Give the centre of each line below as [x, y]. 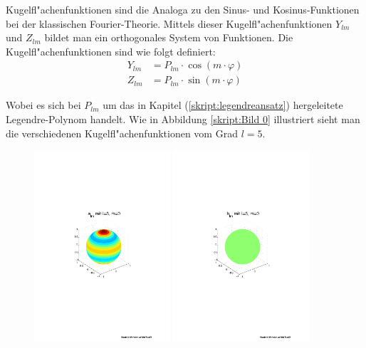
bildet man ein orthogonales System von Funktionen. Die [169, 37]
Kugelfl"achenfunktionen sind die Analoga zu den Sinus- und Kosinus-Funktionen [183, 9]
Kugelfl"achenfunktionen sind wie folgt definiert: [111, 51]
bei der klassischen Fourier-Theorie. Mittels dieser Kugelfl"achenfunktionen [169, 23]
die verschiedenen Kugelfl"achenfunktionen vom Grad [122, 133]
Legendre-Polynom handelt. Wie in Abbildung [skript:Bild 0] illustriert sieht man [183, 119]
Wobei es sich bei [43, 105]
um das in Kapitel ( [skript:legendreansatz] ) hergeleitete [223, 105]
